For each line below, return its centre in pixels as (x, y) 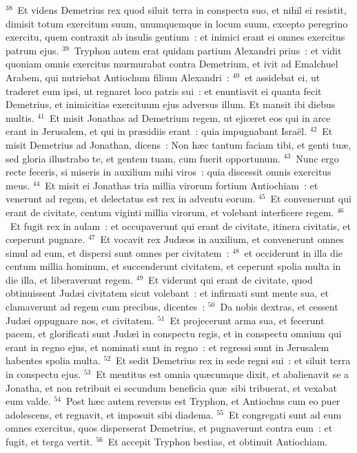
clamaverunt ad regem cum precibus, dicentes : (105, 307)
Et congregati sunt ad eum (285, 414)
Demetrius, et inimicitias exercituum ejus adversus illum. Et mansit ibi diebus (171, 104)
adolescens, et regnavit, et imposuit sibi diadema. (110, 414)
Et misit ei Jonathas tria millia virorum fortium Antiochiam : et (182, 185)
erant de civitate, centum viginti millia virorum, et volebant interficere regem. (170, 212)
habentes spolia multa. (53, 360)
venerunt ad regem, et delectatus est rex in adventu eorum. (131, 199)
